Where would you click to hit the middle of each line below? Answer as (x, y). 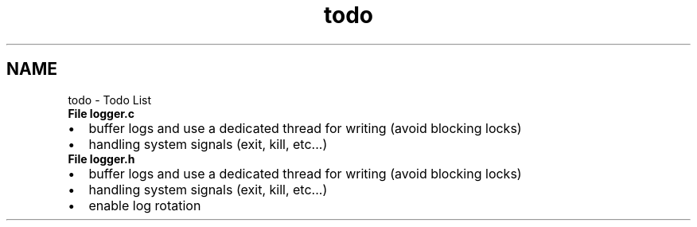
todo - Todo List (110, 100)
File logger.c (101, 113)
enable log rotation (145, 205)
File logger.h (101, 159)
